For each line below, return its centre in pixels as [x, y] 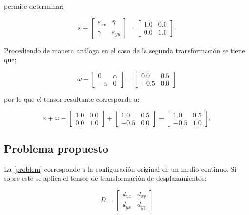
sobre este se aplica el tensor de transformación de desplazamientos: [105, 178]
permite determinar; [34, 6]
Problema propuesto [56, 148]
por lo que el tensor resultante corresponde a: [72, 99]
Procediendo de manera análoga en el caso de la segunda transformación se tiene [124, 50]
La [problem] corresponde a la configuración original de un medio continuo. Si [120, 168]
